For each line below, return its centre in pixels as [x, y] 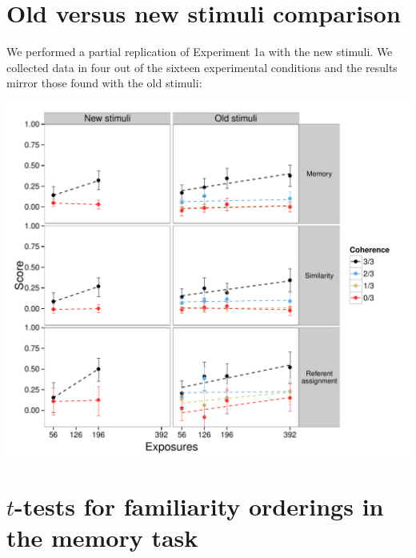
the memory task [102, 537]
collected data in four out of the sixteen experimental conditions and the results [202, 67]
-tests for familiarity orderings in [199, 506]
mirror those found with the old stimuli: [104, 83]
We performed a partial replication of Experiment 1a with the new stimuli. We [200, 52]
